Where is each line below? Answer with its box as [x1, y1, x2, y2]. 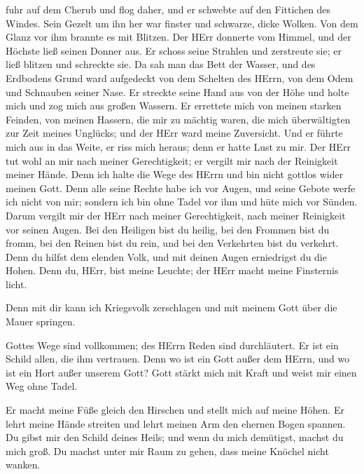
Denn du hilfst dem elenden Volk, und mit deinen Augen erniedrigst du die [6, 249, 327, 264]
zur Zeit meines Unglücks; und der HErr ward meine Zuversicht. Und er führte [6, 126, 343, 140]
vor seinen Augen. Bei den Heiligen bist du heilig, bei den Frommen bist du [6, 222, 330, 236]
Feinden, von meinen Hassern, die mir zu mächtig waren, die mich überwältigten [6, 111, 351, 126]
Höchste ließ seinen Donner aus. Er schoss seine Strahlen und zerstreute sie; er [6, 43, 342, 57]
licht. [6, 276, 27, 291]
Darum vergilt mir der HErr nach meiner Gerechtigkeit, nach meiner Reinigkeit [6, 208, 346, 222]
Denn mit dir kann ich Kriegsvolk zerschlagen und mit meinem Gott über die [6, 300, 337, 315]
